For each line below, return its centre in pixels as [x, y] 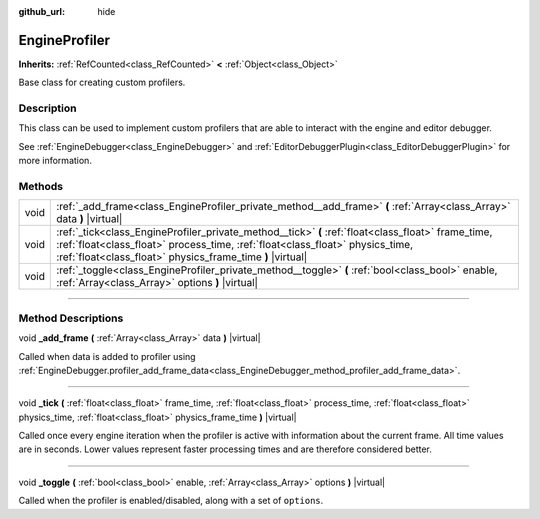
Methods [41, 186]
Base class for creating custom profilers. [102, 82]
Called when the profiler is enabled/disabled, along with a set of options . [171, 501]
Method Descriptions [71, 318]
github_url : [41, 11]
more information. [55, 161]
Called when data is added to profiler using [107, 356]
